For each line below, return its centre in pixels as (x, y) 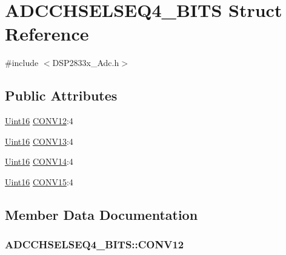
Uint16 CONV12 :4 (39, 121)
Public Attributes (61, 95)
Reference (47, 34)
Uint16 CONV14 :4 (39, 161)
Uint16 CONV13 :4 (39, 141)
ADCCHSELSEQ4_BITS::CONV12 (95, 244)
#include (22, 63)
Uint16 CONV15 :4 (39, 181)
